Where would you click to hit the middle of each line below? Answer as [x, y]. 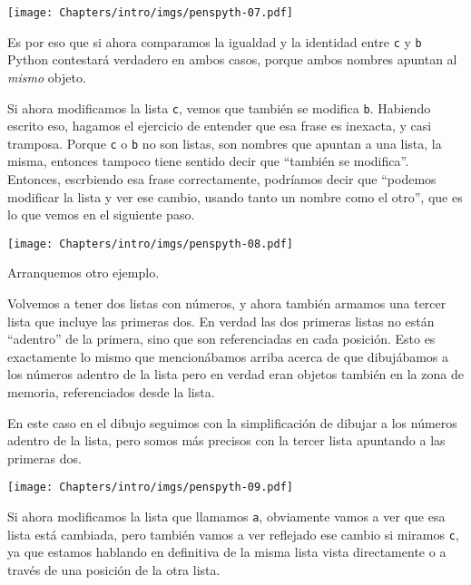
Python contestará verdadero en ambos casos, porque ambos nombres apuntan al [232, 59]
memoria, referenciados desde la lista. [111, 392]
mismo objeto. [47, 77]
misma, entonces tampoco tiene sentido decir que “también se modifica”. [208, 161]
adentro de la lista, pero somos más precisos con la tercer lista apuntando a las [226, 440]
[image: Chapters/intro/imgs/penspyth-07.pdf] [150, 13]
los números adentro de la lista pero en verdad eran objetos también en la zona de [235, 374]
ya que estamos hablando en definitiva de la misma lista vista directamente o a [227, 552]
